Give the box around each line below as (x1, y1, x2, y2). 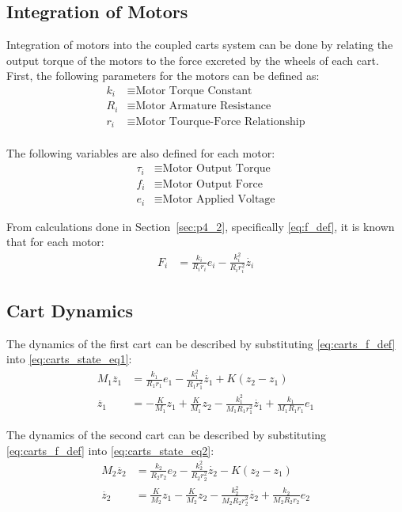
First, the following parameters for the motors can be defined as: (6, 67, 320, 84)
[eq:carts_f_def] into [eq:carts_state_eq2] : (6, 442, 214, 458)
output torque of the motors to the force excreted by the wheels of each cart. (6, 51, 379, 68)
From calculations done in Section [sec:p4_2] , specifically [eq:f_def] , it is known (6, 218, 395, 234)
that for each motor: (6, 233, 104, 250)
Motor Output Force (162, 178, 263, 190)
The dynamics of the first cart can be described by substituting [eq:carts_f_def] (6, 335, 396, 351)
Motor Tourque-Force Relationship (135, 116, 305, 127)
